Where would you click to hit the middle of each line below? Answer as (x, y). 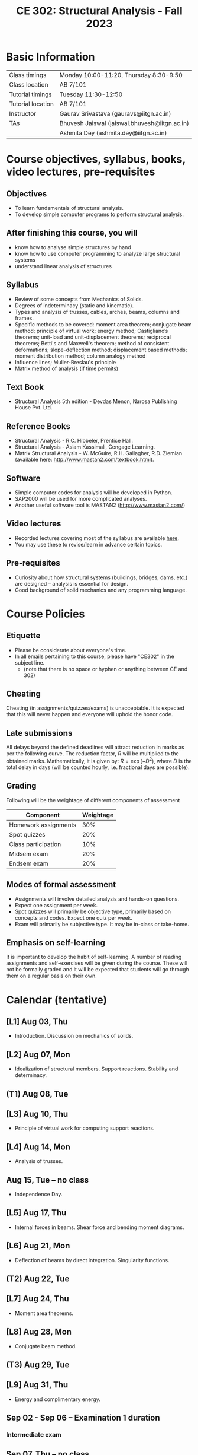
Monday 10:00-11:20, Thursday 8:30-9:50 (121, 75)
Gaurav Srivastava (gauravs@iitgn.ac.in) (115, 113)
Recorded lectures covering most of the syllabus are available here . (97, 538)
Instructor (23, 113)
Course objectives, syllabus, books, (96, 159)
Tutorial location (32, 104)
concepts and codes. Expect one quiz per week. (74, 917)
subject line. (30, 662)
